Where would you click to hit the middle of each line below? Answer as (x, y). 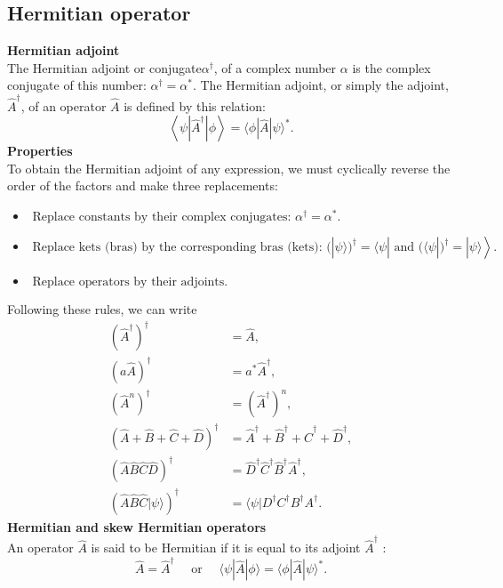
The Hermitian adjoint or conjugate (104, 67)
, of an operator (64, 105)
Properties (40, 151)
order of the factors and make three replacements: (143, 185)
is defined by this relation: (195, 105)
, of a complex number (275, 67)
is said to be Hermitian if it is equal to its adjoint (226, 548)
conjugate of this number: (77, 85)
